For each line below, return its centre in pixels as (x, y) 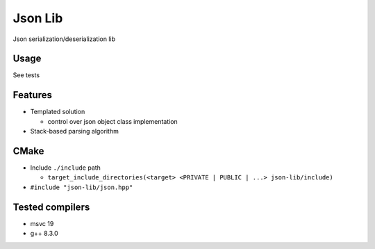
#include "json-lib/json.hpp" (82, 187)
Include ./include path (65, 168)
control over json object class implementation (113, 121)
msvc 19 (42, 223)
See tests (26, 75)
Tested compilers (51, 207)
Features (32, 95)
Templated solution (58, 112)
